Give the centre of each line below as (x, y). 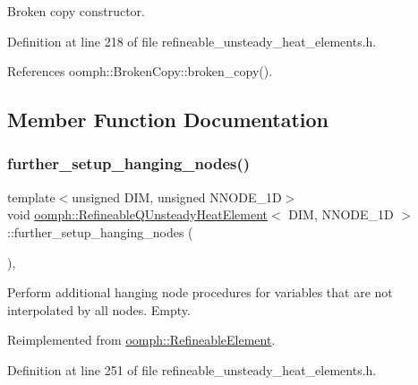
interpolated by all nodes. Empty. (99, 309)
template (31, 197)
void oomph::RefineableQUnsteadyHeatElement (137, 214)
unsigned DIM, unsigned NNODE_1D (177, 197)
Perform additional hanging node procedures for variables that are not (200, 292)
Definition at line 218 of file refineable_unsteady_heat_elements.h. (192, 41)
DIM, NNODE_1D (341, 214)
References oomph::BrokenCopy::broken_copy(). (140, 71)
